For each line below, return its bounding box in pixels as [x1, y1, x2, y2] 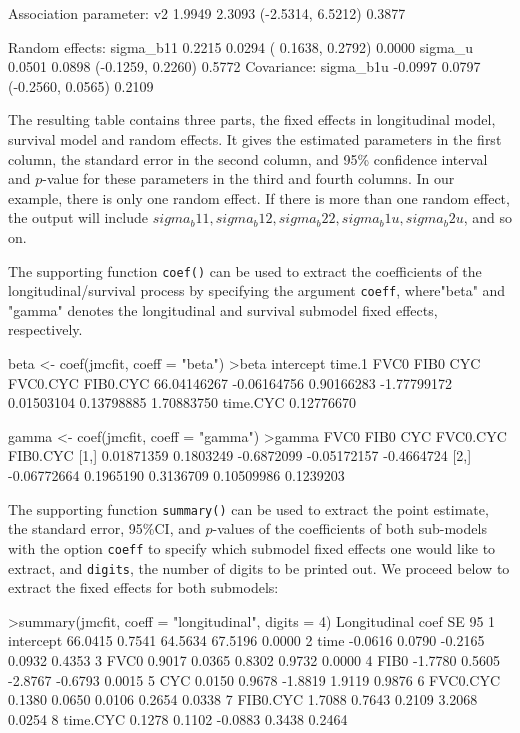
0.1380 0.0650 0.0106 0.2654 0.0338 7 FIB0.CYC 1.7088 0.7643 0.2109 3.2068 [8, 689, 478, 710]
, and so [463, 207, 512, 228]
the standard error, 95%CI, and [8, 518, 201, 539]
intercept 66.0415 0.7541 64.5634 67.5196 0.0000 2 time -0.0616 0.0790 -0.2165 [8, 630, 485, 651]
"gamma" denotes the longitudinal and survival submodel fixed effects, [8, 299, 438, 320]
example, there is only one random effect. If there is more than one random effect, [8, 187, 510, 208]
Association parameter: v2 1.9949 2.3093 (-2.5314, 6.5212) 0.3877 [8, 3, 406, 23]
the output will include [8, 207, 149, 228]
